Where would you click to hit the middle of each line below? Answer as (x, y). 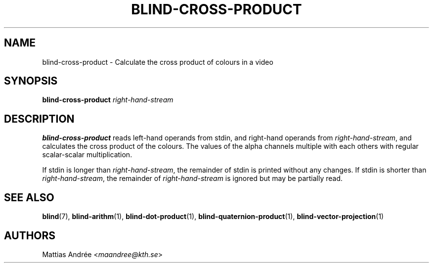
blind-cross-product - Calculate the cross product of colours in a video (158, 62)
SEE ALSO (29, 197)
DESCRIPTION (39, 119)
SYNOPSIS (31, 81)
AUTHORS (30, 235)
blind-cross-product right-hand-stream (108, 100)
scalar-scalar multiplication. (87, 155)
